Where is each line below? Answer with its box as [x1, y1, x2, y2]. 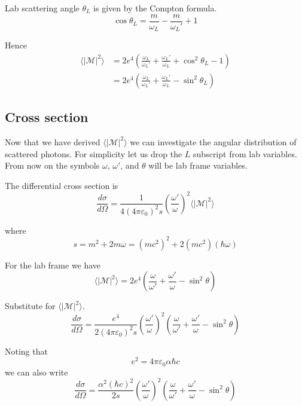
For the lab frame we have [5, 258, 101, 271]
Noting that [5, 344, 48, 357]
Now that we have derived [5, 135, 100, 148]
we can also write [5, 365, 68, 378]
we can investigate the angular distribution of [130, 135, 297, 148]
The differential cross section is [5, 179, 118, 191]
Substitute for [5, 300, 56, 312]
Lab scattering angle [5, 2, 80, 14]
